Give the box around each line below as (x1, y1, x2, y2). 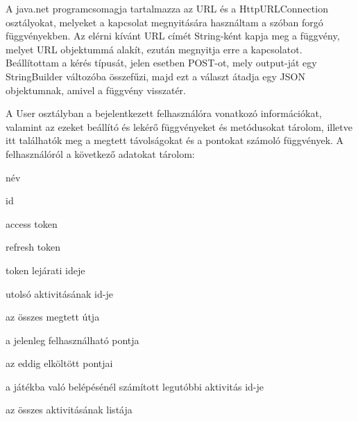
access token (6, 216, 58, 231)
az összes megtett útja (6, 310, 100, 324)
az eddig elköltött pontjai (6, 356, 113, 370)
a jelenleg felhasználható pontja (6, 332, 139, 347)
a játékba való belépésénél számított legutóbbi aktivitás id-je (6, 379, 264, 393)
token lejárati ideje (6, 262, 85, 277)
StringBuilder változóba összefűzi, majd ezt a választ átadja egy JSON (6, 69, 305, 83)
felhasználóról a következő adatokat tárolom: (6, 146, 195, 161)
